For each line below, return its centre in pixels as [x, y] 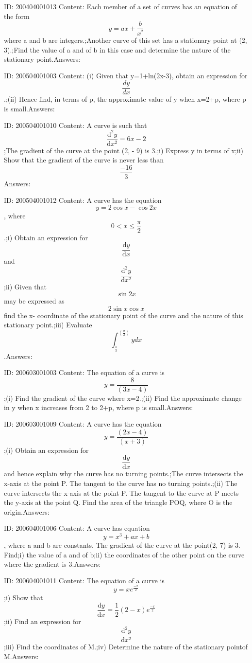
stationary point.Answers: [42, 59]
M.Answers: [21, 656]
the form [17, 16]
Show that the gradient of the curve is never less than [84, 160]
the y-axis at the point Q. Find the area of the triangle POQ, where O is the [118, 502]
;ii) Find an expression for [42, 621]
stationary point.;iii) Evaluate [48, 325]
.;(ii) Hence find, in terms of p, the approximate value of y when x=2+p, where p [125, 99]
